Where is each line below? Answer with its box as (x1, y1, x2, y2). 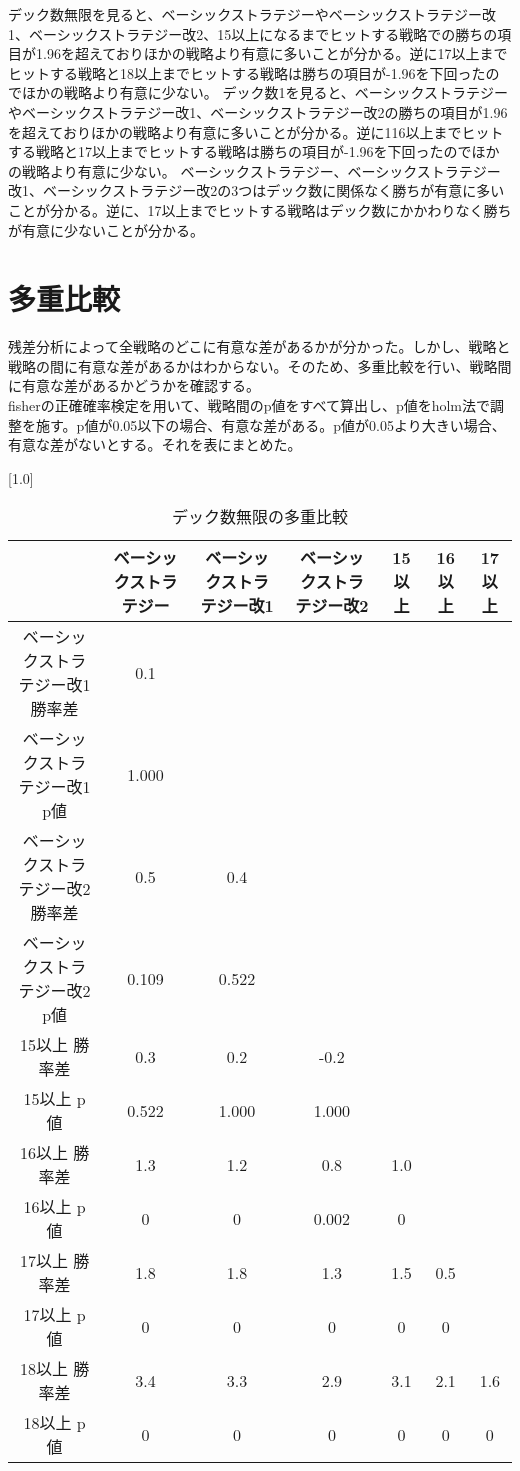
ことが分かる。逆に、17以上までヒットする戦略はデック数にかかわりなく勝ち (8, 199, 512, 220)
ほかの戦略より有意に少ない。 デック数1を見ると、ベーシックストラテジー (21, 82, 509, 103)
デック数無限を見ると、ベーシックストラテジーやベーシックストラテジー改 (8, 4, 497, 24)
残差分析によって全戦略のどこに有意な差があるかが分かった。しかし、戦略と (8, 336, 511, 357)
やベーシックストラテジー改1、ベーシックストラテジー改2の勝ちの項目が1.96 (8, 101, 508, 122)
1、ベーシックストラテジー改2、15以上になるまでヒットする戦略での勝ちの (8, 23, 498, 44)
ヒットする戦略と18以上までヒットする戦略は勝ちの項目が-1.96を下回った (8, 62, 486, 83)
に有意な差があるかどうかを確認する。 (8, 375, 260, 396)
